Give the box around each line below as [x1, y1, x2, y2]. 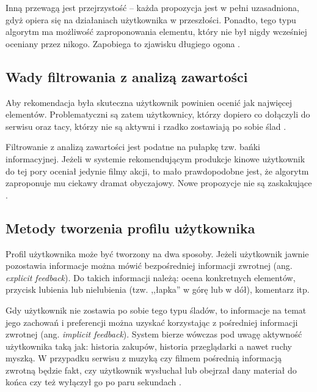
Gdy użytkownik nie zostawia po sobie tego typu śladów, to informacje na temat [5, 303, 307, 316]
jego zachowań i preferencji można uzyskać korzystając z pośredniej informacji [5, 315, 298, 328]
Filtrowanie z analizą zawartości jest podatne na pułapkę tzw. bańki [5, 140, 260, 153]
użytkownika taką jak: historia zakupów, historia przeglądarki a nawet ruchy [5, 339, 292, 352]
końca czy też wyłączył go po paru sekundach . [5, 375, 181, 388]
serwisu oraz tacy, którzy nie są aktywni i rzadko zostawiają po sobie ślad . [5, 119, 286, 132]
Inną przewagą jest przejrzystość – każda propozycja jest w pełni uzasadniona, [5, 1, 299, 13]
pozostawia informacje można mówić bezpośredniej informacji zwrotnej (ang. [5, 259, 293, 272]
